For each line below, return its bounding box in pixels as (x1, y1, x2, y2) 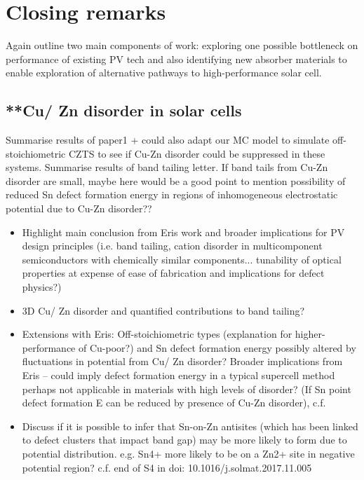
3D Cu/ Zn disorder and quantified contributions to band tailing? (22, 303, 305, 317)
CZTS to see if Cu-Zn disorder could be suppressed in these (68, 146, 325, 160)
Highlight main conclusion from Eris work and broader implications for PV (22, 224, 345, 239)
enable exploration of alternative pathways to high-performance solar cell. (6, 65, 322, 80)
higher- (295, 327, 325, 341)
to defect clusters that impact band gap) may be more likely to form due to (22, 432, 347, 447)
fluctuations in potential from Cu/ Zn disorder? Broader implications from (22, 354, 343, 369)
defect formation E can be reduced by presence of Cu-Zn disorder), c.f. (22, 395, 326, 410)
